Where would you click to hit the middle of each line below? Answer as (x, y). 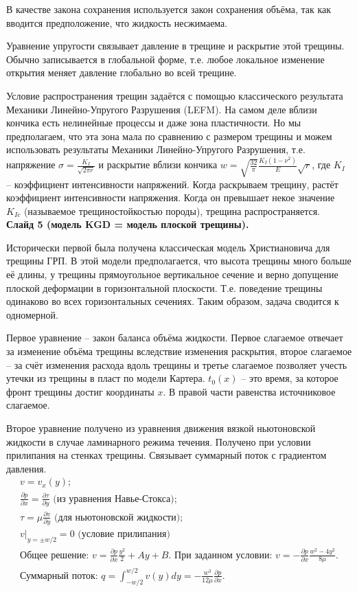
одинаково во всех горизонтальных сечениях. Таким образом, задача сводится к (173, 301)
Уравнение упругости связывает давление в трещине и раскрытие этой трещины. (175, 46)
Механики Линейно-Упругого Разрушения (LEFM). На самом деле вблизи (162, 109)
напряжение (31, 164)
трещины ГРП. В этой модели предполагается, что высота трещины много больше (179, 261)
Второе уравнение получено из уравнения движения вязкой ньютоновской (161, 428)
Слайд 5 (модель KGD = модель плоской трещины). (128, 224)
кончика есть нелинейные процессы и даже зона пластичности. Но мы (154, 123)
